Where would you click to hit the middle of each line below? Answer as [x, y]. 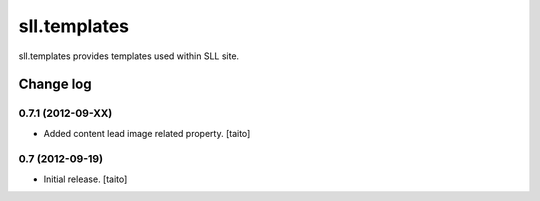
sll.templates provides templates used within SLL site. [129, 56]
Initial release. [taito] [85, 179]
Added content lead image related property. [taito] [147, 133]
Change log [55, 84]
